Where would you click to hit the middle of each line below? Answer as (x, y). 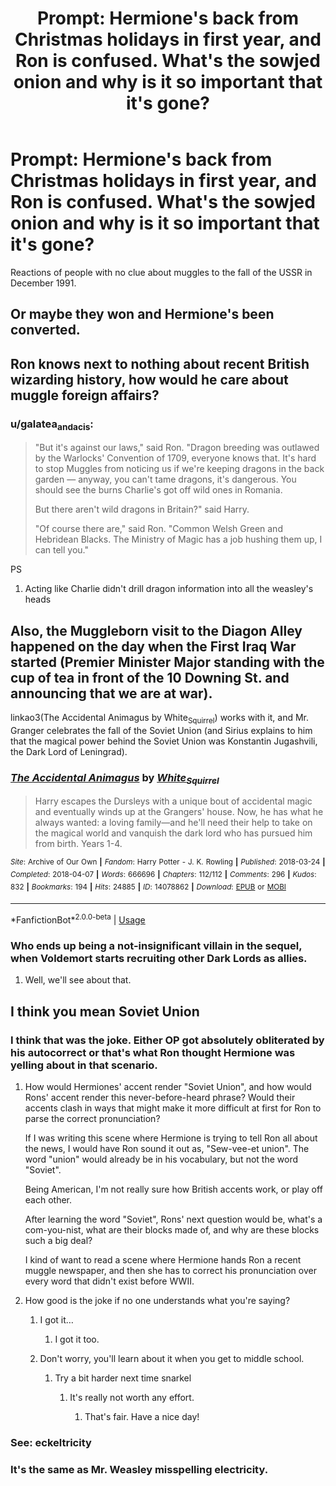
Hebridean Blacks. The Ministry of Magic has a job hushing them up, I (178, 539)
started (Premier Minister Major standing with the (167, 662)
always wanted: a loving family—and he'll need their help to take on (173, 823)
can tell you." (61, 550)
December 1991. (43, 283)
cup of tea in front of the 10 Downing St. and (150, 677)
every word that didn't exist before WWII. (109, 1281)
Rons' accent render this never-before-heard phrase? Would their (160, 1098)
